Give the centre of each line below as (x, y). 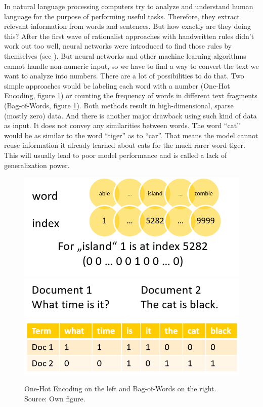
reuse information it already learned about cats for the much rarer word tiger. (125, 145)
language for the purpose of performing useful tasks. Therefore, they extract (122, 16)
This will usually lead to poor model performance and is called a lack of (116, 155)
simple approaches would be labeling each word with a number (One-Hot (117, 85)
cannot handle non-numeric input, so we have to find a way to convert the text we (131, 66)
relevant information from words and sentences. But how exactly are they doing (127, 26)
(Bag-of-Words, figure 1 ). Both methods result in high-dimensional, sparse (119, 105)
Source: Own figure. (55, 399)
